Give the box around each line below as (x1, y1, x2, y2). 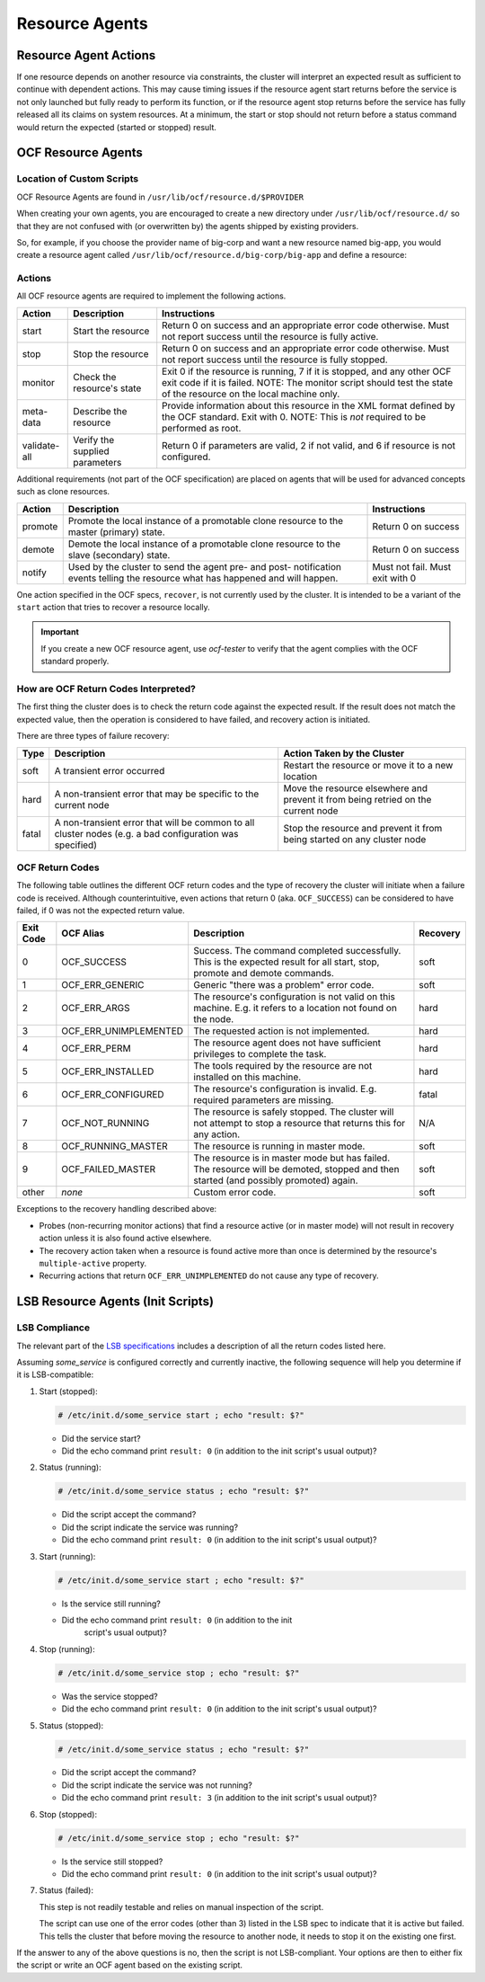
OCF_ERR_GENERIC (61, 979, 145, 991)
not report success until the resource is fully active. (162, 330, 379, 342)
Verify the (73, 433, 115, 446)
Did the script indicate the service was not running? (61, 1780, 253, 1791)
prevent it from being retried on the (283, 793, 432, 805)
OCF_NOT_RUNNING (61, 1117, 150, 1130)
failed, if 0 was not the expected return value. (16, 905, 185, 916)
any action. (193, 1128, 241, 1141)
